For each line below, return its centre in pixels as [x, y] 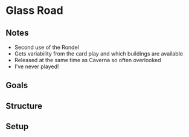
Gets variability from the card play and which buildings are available [99, 54]
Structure [24, 106]
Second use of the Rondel [46, 47]
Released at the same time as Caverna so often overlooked [88, 60]
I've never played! [37, 66]
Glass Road [35, 11]
